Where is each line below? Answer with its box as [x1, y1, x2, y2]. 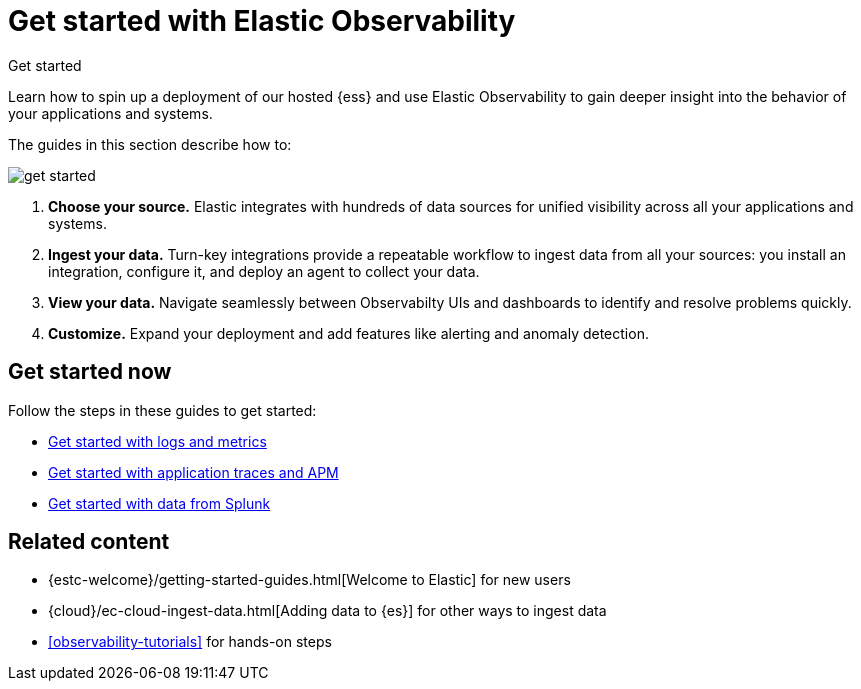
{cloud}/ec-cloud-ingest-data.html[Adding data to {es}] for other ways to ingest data [48, 602, 607, 620]
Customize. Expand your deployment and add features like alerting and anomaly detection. [48, 324, 649, 342]
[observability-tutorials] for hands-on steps [48, 633, 332, 651]
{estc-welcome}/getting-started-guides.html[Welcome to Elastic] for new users [48, 571, 571, 589]
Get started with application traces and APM [48, 463, 339, 481]
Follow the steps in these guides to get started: [8, 401, 317, 419]
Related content [8, 529, 170, 555]
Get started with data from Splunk [48, 494, 271, 512]
